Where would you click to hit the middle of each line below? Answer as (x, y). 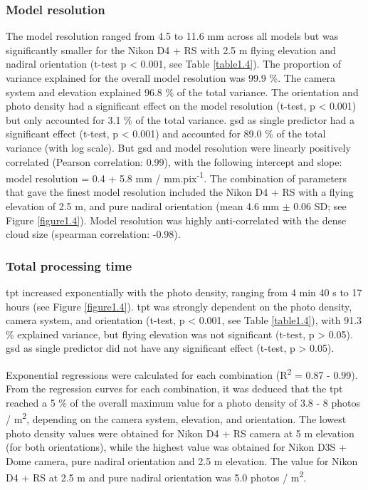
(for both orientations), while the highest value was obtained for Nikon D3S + (176, 447)
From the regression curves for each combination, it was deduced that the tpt (174, 389)
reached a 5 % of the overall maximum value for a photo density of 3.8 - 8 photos (183, 402)
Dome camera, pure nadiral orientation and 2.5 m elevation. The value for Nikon (182, 460)
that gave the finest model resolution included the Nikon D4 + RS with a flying (180, 192)
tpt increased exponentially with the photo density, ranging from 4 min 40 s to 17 (184, 292)
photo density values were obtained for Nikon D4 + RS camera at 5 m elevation (180, 433)
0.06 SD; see (320, 206)
